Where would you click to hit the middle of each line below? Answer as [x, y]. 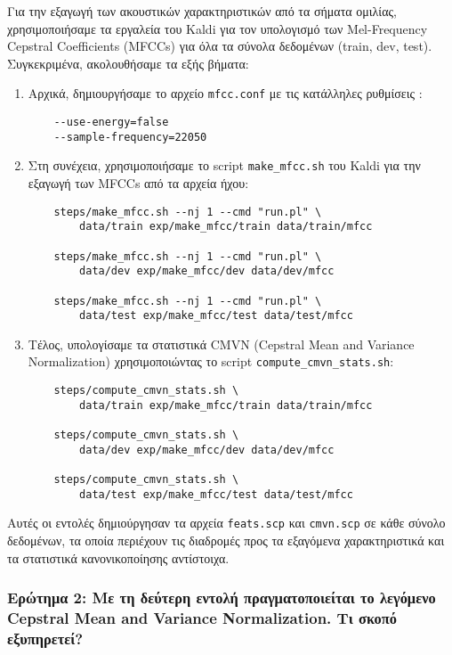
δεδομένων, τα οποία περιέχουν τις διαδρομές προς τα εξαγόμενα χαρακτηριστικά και [226, 540]
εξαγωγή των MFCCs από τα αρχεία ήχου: [138, 183]
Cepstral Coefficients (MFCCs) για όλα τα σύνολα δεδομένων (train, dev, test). [220, 46]
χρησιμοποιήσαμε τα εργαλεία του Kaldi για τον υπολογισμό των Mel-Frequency [218, 28]
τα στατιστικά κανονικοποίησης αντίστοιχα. [118, 557]
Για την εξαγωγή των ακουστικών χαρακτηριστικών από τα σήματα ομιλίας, [202, 11]
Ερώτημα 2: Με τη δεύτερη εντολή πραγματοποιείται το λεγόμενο [222, 598]
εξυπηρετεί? [45, 638]
